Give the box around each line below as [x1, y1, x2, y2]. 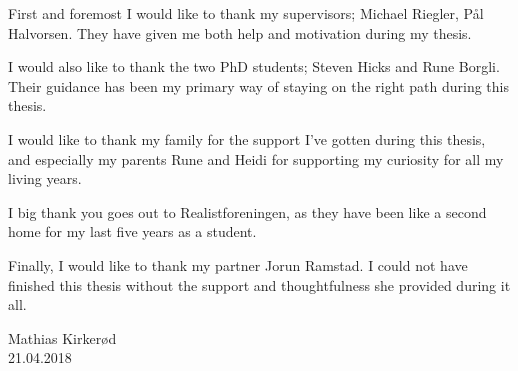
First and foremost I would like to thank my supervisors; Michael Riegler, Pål [8, 3, 484, 23]
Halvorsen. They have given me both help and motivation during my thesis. [8, 22, 472, 43]
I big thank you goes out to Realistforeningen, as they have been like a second [8, 201, 487, 222]
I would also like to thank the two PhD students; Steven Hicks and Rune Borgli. [8, 56, 500, 77]
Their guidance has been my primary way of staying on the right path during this [8, 75, 509, 96]
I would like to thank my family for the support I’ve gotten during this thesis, [8, 128, 486, 149]
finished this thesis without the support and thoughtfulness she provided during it [8, 274, 511, 295]
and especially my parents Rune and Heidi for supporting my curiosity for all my [8, 148, 504, 169]
